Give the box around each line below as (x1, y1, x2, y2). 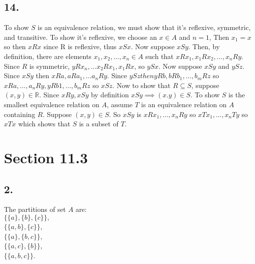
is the (228, 89, 245, 100)
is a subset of (79, 118, 119, 129)
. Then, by (188, 41, 220, 52)
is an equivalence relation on (141, 99, 227, 109)
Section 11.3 (4, 147, 88, 167)
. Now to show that (112, 80, 171, 90)
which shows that (18, 118, 70, 129)
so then (4, 41, 26, 52)
